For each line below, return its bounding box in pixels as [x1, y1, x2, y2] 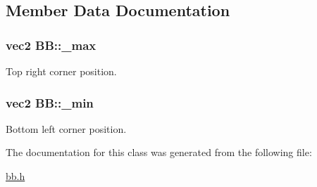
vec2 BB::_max [6, 36, 97, 53]
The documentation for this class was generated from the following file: [6, 145, 312, 160]
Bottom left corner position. [6, 121, 127, 136]
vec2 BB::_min [6, 93, 94, 111]
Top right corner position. [6, 64, 117, 78]
